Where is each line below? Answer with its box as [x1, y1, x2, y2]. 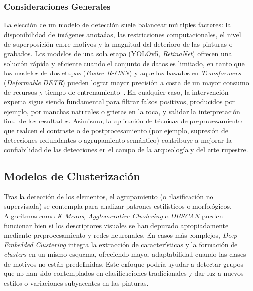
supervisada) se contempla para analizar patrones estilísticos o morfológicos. [4, 201, 232, 211]
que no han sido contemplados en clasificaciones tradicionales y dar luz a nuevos [4, 268, 244, 278]
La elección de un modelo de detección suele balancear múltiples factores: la [4, 20, 231, 30]
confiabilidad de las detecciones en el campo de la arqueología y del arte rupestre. [4, 144, 248, 154]
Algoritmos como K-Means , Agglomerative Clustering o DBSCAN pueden [4, 210, 223, 220]
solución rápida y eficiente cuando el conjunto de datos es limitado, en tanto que [4, 58, 245, 68]
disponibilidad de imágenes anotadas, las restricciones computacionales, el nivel [4, 29, 241, 39]
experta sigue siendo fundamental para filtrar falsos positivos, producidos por [4, 96, 235, 106]
